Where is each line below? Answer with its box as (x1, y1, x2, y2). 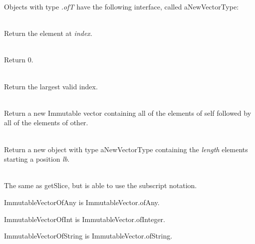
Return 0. (4, 54, 33, 65)
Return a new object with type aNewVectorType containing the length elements (4, 144, 248, 154)
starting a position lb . (4, 154, 70, 164)
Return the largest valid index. (4, 81, 98, 91)
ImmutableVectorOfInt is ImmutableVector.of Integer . (4, 214, 165, 224)
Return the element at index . (4, 28, 92, 38)
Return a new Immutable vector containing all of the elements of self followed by (4, 107, 252, 118)
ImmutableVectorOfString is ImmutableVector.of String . (4, 231, 173, 241)
